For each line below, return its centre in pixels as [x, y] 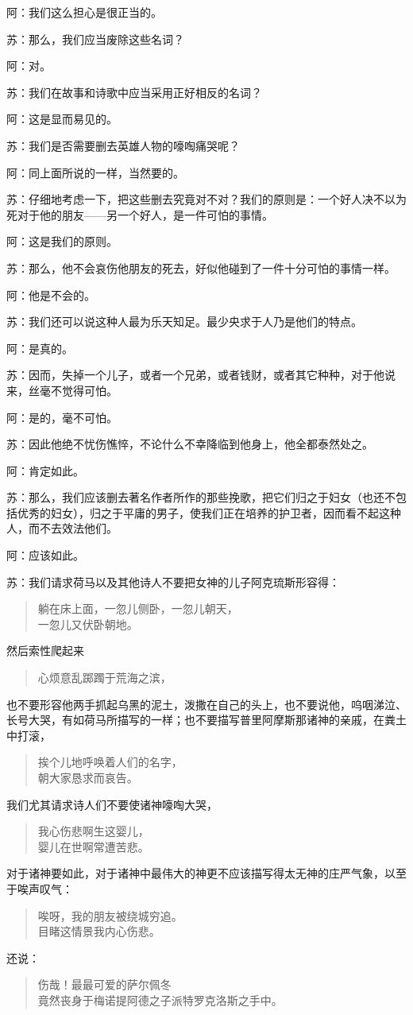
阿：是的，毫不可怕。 [62, 417]
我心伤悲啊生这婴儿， [93, 831]
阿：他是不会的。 [51, 294]
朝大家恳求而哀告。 [88, 777]
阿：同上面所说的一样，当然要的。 [95, 172]
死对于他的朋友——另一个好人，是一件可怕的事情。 [140, 214]
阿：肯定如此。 [45, 470]
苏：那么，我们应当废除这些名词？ [95, 39]
